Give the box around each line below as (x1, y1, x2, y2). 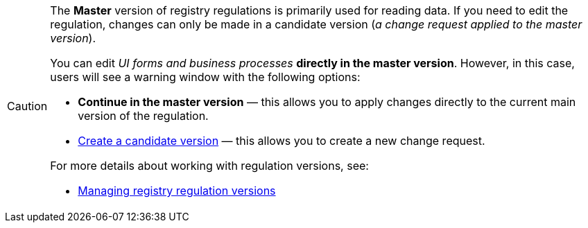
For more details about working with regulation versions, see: (50, 159, 369, 173)
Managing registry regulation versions (78, 184, 276, 198)
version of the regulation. (78, 109, 209, 123)
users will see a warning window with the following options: (50, 70, 361, 84)
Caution (7, 99, 48, 113)
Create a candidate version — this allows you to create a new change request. (78, 134, 485, 148)
